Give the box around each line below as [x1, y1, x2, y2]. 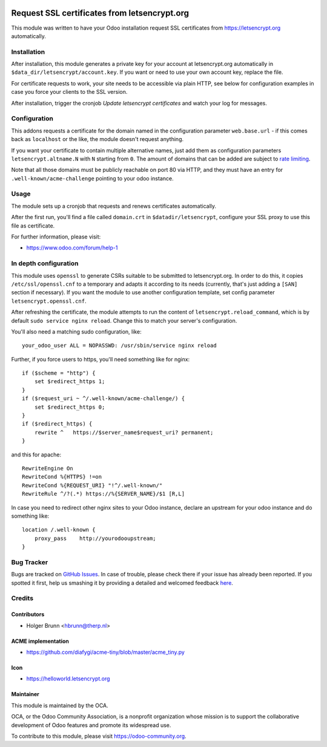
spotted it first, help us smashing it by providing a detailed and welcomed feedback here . [11, 579, 233, 587]
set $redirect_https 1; [34, 378, 105, 385]
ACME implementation [11, 637, 69, 645]
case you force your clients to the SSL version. [11, 88, 128, 96]
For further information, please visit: [11, 233, 101, 240]
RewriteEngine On [22, 465, 73, 472]
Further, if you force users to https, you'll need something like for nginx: [11, 355, 190, 363]
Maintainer [11, 691, 39, 698]
